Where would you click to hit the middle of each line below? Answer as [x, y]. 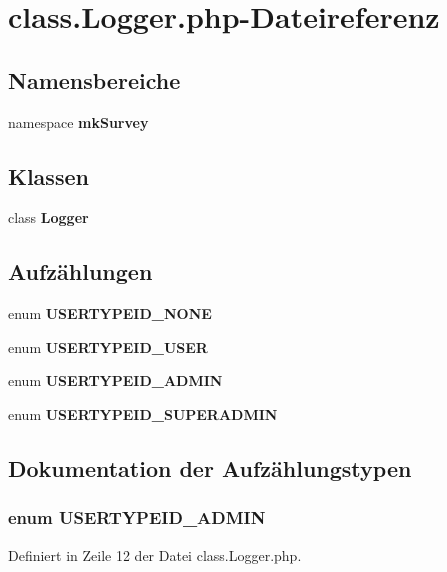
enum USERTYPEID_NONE [110, 313]
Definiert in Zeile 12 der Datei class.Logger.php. [155, 554]
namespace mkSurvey [78, 121]
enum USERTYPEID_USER [108, 346]
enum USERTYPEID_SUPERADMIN [143, 413]
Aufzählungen [80, 271]
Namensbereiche [94, 79]
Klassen [48, 175]
